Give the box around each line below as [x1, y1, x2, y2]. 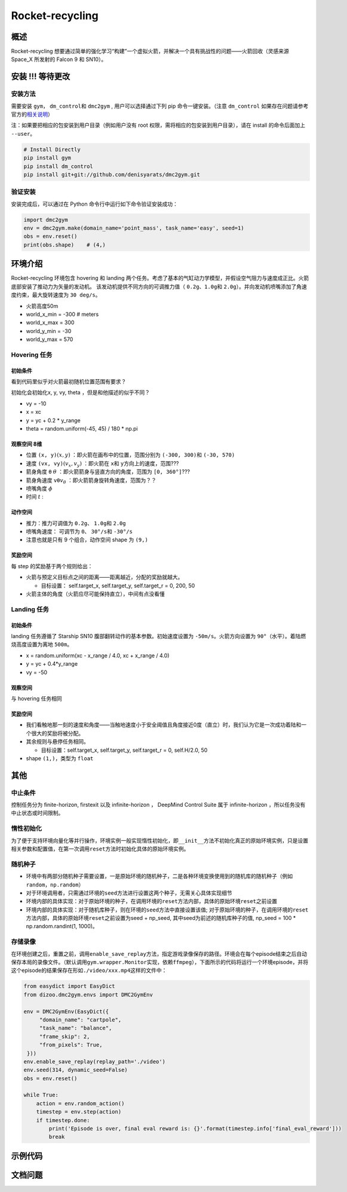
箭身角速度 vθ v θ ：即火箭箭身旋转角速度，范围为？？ [26, 476, 156, 485]
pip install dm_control [23, 163, 94, 170]
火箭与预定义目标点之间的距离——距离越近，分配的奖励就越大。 [26, 574, 183, 581]
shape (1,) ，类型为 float [26, 754, 94, 762]
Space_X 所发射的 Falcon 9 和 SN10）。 [11, 56, 107, 63]
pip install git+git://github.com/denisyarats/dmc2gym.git [23, 171, 200, 178]
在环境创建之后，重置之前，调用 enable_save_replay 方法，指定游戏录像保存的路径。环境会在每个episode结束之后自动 [11, 950, 308, 957]
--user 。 [11, 130, 36, 137]
